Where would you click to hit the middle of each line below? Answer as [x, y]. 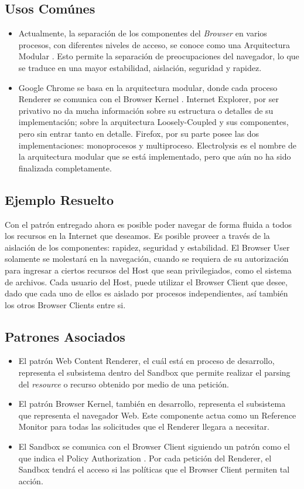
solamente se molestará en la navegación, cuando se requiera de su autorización [147, 259]
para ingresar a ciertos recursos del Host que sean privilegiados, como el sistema [148, 270]
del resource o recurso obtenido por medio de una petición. [124, 384]
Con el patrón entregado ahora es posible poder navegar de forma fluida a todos [148, 224]
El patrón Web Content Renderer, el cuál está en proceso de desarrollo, [146, 361]
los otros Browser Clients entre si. [65, 304]
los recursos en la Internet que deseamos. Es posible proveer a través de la [137, 236]
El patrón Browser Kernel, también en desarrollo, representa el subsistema [152, 404]
